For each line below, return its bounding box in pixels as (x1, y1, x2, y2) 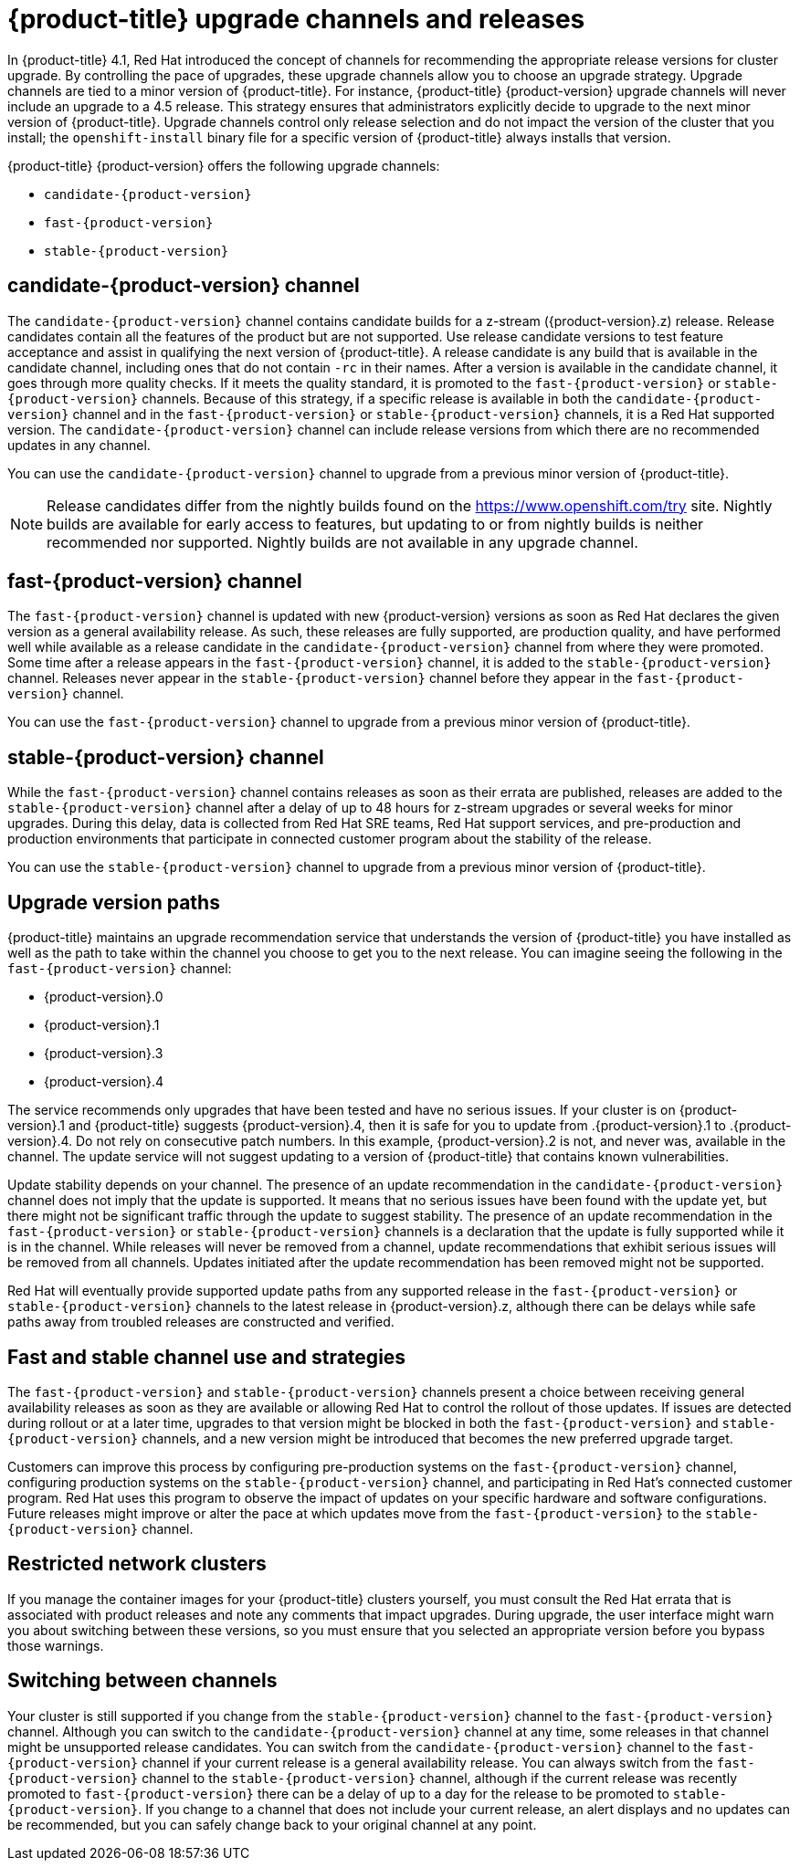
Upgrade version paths (7, 890, 220, 914)
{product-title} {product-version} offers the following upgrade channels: (7, 157, 440, 173)
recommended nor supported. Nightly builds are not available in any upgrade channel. (47, 532, 638, 551)
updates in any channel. (7, 436, 151, 453)
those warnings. (7, 1637, 104, 1653)
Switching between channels (7, 1669, 278, 1693)
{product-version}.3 (44, 1045, 163, 1062)
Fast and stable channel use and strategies (7, 1345, 406, 1369)
